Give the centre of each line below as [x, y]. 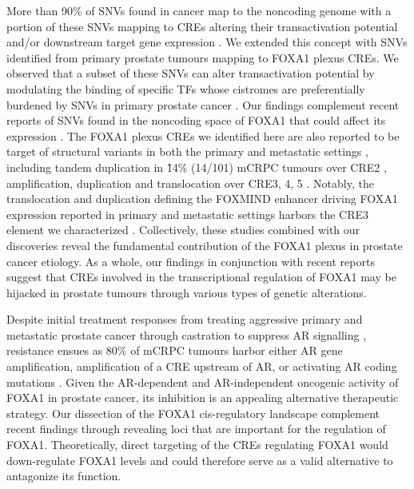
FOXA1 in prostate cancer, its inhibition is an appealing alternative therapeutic [203, 398]
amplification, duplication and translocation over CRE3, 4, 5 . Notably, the [190, 183]
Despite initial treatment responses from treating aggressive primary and [185, 319]
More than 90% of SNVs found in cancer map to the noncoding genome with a [199, 10]
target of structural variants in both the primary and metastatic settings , [187, 151]
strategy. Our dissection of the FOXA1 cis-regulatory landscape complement [193, 413]
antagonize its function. [64, 476]
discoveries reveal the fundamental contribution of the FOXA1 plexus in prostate [205, 245]
